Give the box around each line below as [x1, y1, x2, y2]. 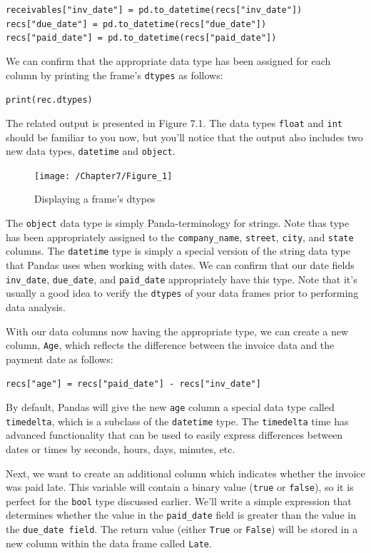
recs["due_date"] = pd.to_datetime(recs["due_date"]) [6, 19, 267, 29]
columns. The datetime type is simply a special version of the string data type [6, 243, 350, 258]
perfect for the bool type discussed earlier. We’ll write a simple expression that [6, 493, 352, 508]
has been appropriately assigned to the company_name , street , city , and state [6, 229, 354, 244]
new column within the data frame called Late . [6, 535, 212, 550]
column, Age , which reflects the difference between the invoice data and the [6, 338, 335, 352]
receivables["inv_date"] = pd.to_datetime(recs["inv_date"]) [6, 5, 303, 15]
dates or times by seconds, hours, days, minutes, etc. [6, 441, 235, 456]
